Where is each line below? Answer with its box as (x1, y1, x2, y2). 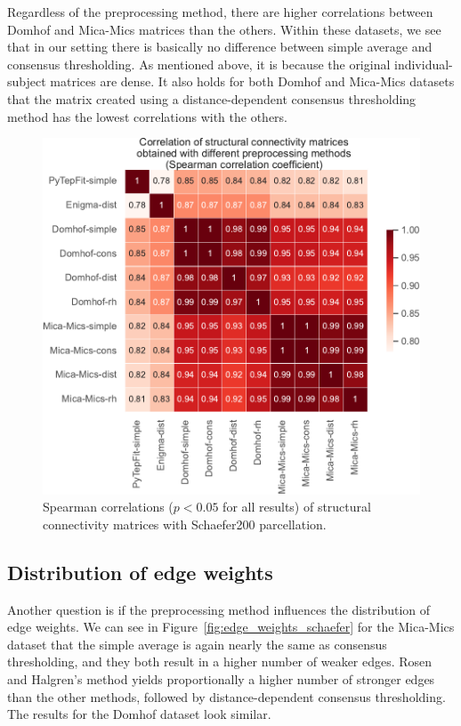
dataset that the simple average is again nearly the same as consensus (7, 634, 387, 653)
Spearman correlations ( (43, 497, 174, 516)
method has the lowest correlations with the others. (7, 107, 288, 125)
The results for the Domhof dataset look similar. (7, 705, 271, 723)
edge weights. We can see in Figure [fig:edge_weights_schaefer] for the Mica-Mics (7, 617, 455, 636)
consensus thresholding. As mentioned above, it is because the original (7, 54, 391, 73)
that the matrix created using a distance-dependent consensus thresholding (7, 89, 417, 108)
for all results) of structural (222, 497, 371, 516)
